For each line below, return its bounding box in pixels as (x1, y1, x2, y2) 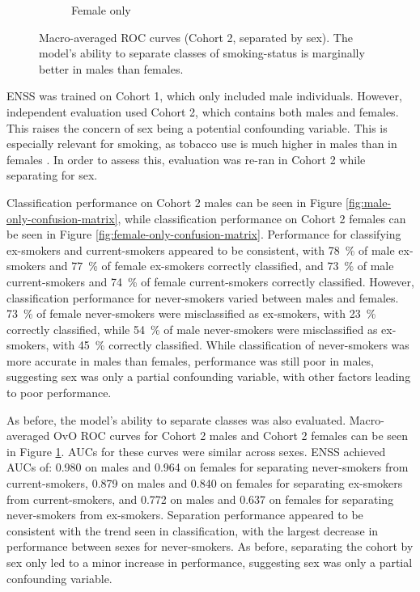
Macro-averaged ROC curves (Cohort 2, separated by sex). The (39, 28, 353, 45)
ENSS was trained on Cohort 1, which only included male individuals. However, (6, 87, 402, 104)
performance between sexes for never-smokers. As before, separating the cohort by (6, 538, 414, 555)
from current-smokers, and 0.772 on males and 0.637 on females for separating (6, 490, 394, 507)
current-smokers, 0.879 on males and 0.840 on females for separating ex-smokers (6, 475, 403, 492)
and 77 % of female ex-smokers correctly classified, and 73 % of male (49, 257, 394, 274)
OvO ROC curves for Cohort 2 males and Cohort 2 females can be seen (53, 427, 409, 444)
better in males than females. (39, 60, 184, 77)
